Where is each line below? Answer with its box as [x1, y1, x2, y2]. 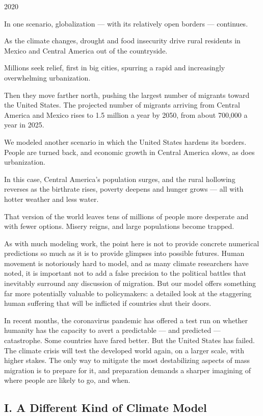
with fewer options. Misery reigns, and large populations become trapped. [4, 221, 234, 231]
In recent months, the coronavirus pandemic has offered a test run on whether [4, 315, 248, 325]
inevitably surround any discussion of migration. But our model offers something [4, 278, 256, 289]
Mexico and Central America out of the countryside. [4, 45, 168, 56]
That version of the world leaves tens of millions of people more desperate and [4, 211, 249, 221]
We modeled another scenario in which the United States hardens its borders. [4, 136, 247, 147]
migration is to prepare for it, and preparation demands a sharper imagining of [4, 365, 251, 375]
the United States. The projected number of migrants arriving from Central [4, 99, 240, 110]
